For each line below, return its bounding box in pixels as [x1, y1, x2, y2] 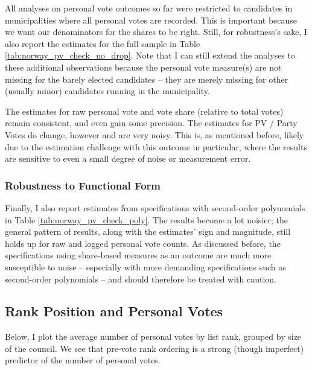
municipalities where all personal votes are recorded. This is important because [5, 13, 298, 26]
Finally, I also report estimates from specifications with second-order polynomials [5, 201, 305, 214]
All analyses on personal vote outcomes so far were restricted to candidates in [5, 2, 293, 14]
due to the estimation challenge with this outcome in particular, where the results [5, 140, 307, 153]
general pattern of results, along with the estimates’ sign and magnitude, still [5, 225, 291, 238]
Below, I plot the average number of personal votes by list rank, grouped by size [5, 330, 302, 343]
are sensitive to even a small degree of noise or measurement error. [5, 152, 251, 165]
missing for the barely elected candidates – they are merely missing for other [5, 72, 288, 85]
